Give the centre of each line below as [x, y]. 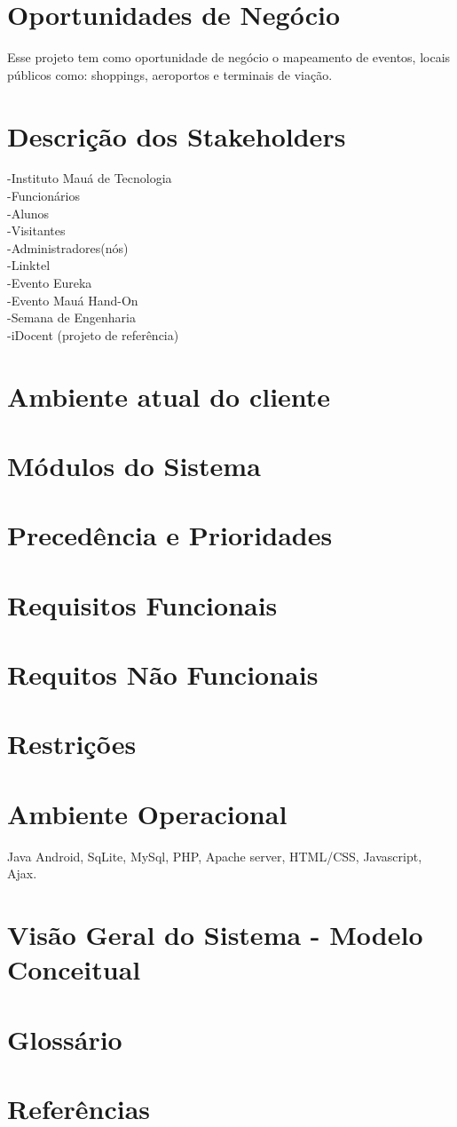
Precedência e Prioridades [170, 535]
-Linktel [29, 265]
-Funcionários [43, 196]
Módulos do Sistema [134, 465]
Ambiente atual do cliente [169, 396]
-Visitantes [36, 230]
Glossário [65, 1039]
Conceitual [74, 969]
